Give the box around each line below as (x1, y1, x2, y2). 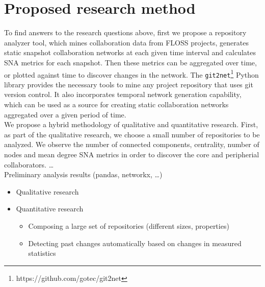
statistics (28, 248, 56, 258)
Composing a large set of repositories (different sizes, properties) (28, 220, 229, 231)
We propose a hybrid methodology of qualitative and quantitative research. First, (4, 119, 258, 130)
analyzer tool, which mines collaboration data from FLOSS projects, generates (4, 37, 249, 47)
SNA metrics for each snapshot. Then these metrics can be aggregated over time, (4, 57, 257, 67)
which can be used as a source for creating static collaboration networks (4, 99, 229, 109)
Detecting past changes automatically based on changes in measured (28, 237, 242, 248)
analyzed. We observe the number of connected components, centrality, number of (4, 139, 259, 150)
